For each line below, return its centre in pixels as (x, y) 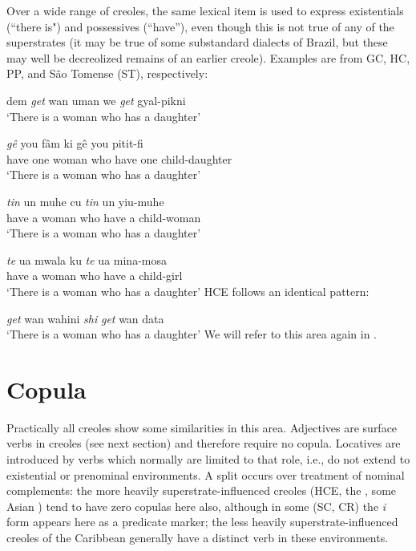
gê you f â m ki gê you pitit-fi (75, 143)
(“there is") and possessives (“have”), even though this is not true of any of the (200, 26)
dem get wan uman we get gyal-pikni (96, 100)
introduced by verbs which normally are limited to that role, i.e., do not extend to (208, 459)
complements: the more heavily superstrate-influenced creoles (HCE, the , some (202, 490)
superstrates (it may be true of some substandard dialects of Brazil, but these (197, 42)
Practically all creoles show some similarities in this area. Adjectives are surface (202, 427)
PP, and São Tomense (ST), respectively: (107, 73)
